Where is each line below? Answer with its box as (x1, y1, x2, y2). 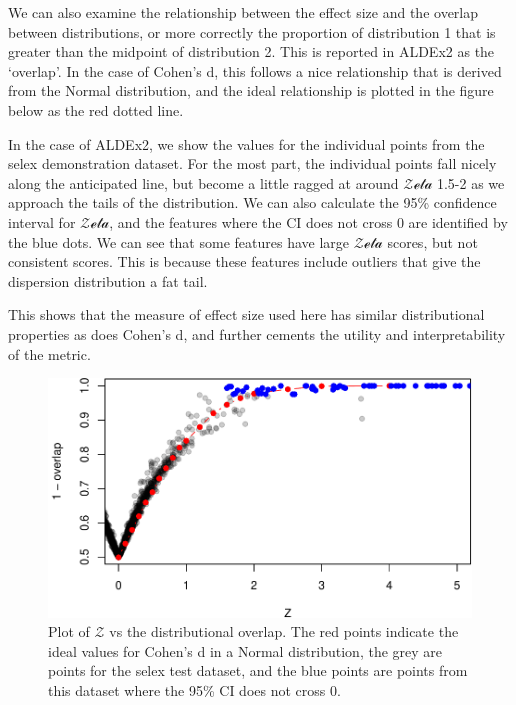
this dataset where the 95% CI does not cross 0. (48, 680, 341, 701)
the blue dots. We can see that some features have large (8, 231, 349, 252)
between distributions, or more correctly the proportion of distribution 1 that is (8, 21, 496, 42)
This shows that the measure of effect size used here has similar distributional (8, 304, 485, 325)
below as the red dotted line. (8, 99, 184, 120)
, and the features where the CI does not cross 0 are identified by (109, 211, 508, 232)
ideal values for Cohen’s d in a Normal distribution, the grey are (48, 640, 443, 661)
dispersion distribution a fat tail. (8, 270, 208, 291)
